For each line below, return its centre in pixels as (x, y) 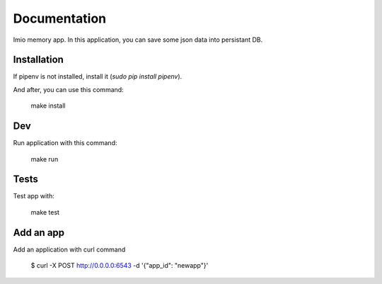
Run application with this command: (65, 143)
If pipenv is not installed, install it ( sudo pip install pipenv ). (98, 76)
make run (45, 159)
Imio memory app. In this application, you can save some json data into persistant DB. (138, 40)
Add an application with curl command (69, 249)
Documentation (60, 18)
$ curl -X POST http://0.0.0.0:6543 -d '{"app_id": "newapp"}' (120, 266)
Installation (38, 60)
